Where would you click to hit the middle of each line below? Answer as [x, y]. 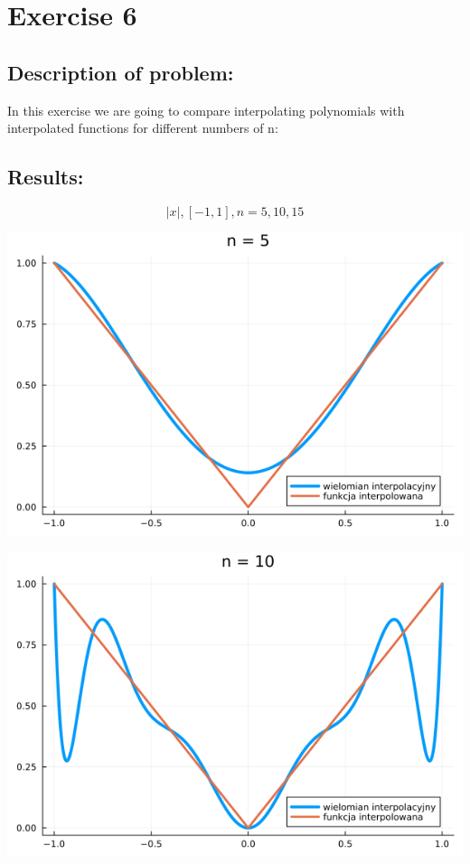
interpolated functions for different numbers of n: [143, 128]
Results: [46, 177]
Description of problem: [121, 72]
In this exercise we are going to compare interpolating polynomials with [206, 110]
